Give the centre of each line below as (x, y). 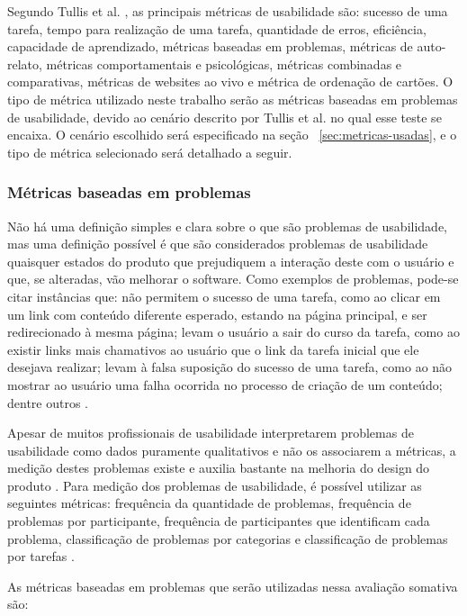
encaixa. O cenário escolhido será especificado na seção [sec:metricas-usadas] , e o (232, 135)
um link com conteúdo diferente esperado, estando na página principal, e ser (217, 314)
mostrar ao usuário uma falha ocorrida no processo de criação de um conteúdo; (225, 384)
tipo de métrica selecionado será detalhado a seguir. (150, 152)
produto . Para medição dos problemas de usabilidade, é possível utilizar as (215, 485)
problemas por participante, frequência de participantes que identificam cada (219, 521)
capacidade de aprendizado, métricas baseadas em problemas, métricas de (210, 46)
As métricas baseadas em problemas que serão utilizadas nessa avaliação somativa (233, 586)
